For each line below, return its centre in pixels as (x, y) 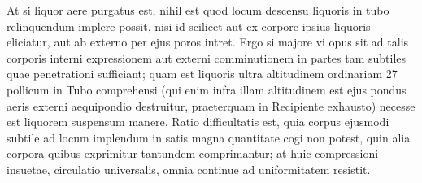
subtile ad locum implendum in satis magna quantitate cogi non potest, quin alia (209, 137)
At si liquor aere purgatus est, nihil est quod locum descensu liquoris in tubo (198, 10)
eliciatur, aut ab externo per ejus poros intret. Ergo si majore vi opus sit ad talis (208, 42)
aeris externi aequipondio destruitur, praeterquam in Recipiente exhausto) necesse (211, 105)
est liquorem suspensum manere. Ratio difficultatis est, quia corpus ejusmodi (198, 122)
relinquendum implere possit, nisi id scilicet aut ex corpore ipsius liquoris (189, 26)
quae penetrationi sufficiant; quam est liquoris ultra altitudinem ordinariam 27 (202, 74)
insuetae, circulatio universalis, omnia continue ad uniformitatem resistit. (189, 169)
